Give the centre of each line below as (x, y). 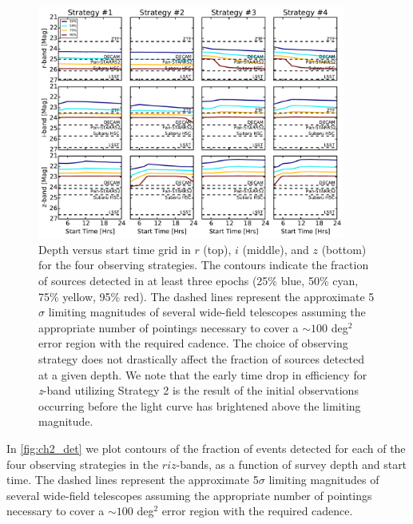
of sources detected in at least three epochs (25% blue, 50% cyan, (199, 280)
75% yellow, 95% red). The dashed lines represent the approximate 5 (206, 296)
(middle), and (276, 249)
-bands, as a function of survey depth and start (292, 464)
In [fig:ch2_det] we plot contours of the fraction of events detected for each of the (206, 448)
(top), (217, 249)
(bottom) (344, 249)
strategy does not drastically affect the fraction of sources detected (202, 358)
